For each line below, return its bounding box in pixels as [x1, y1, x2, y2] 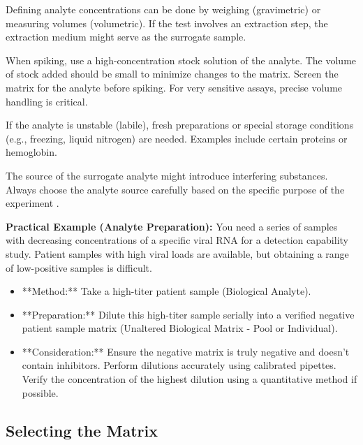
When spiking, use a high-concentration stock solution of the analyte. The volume [6, 52, 357, 67]
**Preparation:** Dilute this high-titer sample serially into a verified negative [22, 307, 355, 321]
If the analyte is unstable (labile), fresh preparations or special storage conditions [6, 117, 354, 132]
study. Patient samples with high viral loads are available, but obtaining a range [6, 246, 349, 261]
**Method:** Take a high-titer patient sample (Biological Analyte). [22, 284, 311, 298]
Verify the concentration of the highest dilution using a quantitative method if [22, 372, 357, 386]
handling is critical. [6, 94, 88, 108]
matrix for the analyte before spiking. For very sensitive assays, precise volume [6, 80, 343, 94]
